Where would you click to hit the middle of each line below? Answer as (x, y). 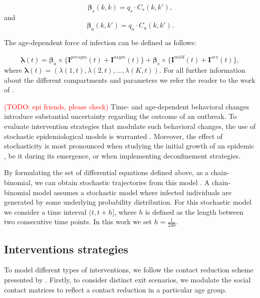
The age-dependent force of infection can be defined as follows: (100, 42)
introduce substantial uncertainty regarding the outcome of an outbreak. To (120, 116)
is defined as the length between (194, 211)
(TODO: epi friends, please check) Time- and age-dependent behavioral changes (127, 106)
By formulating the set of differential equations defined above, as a (106, 172)
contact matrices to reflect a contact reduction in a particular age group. (115, 289)
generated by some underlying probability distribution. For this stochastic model (128, 202)
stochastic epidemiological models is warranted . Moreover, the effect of (113, 136)
